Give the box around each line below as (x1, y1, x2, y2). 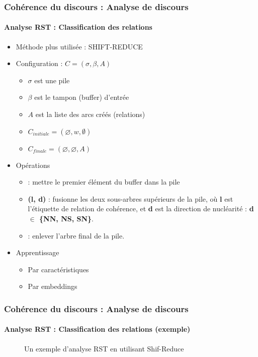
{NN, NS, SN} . (39, 213, 94, 223)
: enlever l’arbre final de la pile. (28, 230, 125, 241)
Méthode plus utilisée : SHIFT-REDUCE (16, 41, 143, 51)
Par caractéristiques (28, 264, 89, 274)
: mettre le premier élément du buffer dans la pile (28, 176, 180, 187)
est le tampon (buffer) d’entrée (34, 92, 129, 102)
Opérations (16, 159, 50, 170)
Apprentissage (16, 247, 59, 258)
